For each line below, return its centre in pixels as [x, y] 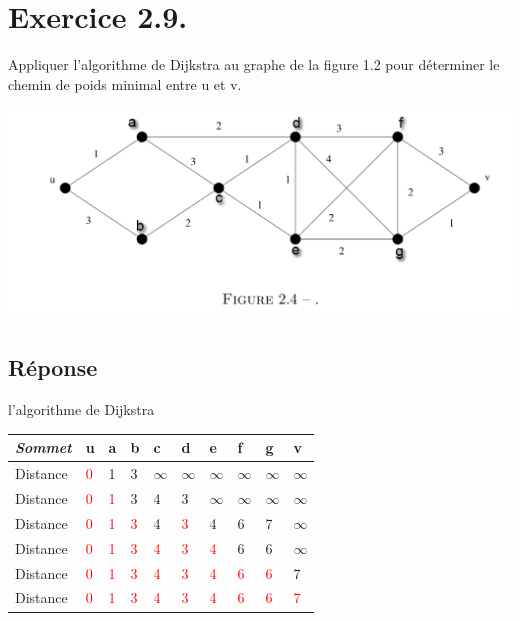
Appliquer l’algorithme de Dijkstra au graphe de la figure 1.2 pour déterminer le [254, 64]
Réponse [53, 367]
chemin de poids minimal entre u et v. [125, 83]
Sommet [43, 447]
